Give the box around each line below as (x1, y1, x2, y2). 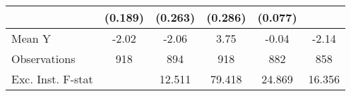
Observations (11, 50, 76, 67)
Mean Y (11, 30, 52, 46)
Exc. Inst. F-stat (11, 71, 93, 87)
